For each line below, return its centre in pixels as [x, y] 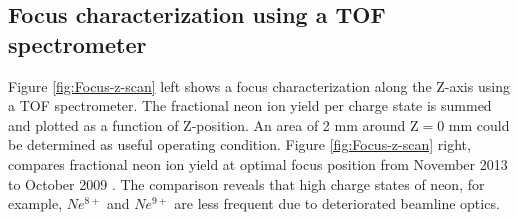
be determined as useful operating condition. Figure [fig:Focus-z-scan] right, [239, 144]
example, [35, 203]
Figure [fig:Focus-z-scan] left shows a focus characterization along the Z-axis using [259, 85]
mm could [479, 124]
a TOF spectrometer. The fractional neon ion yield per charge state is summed [250, 105]
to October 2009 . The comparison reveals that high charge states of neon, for [246, 183]
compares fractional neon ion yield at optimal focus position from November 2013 [258, 163]
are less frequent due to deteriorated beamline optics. [337, 203]
